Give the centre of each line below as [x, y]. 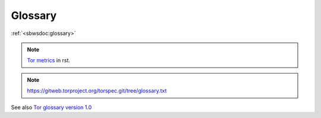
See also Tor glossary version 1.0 [51, 107]
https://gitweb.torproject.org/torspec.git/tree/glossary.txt [97, 91]
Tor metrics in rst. [49, 60]
